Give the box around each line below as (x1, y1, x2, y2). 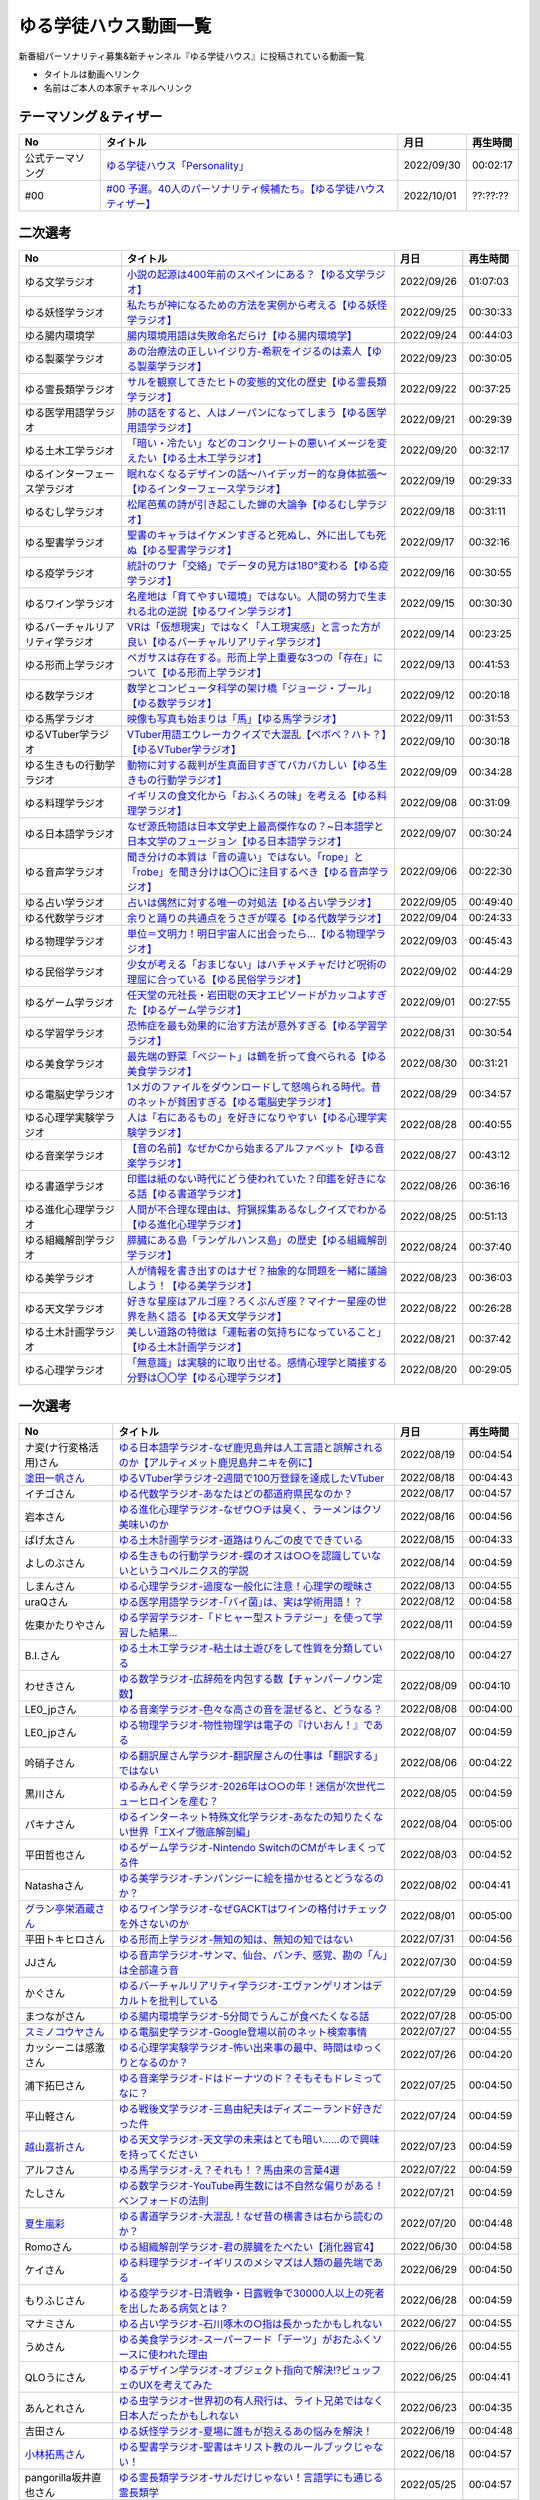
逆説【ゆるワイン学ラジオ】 (166, 604, 298, 618)
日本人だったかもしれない (118, 2409, 239, 2423)
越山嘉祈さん (24, 2140, 85, 2154)
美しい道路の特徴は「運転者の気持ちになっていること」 (126, 1325, 387, 1339)
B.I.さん (24, 1649, 60, 1663)
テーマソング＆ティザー (18, 108, 163, 125)
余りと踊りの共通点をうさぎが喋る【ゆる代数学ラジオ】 (126, 911, 388, 925)
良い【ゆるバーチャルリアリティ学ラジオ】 (126, 635, 327, 649)
